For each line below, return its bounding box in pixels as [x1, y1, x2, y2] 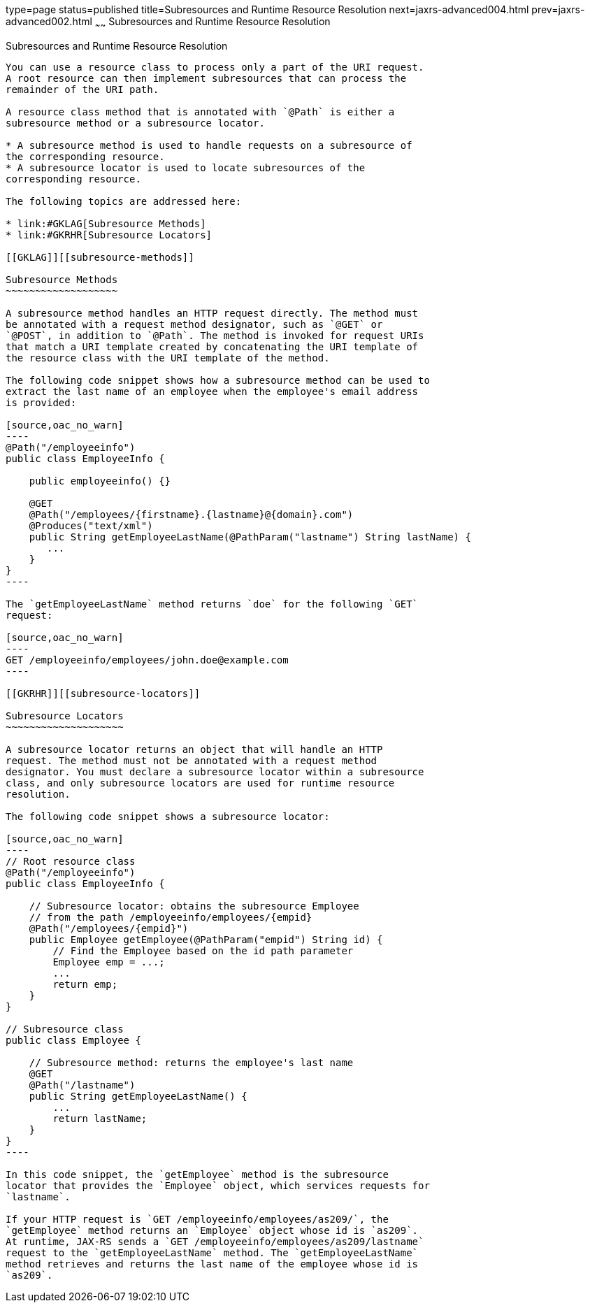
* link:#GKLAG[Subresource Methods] [6, 217, 206, 229]
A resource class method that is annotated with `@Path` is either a [6, 106, 395, 117]
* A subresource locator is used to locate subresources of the [6, 161, 366, 173]
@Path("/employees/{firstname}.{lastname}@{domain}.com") [29, 508, 354, 520]
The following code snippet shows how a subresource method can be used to [6, 374, 430, 386]
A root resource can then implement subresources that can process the [6, 72, 407, 84]
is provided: [6, 396, 77, 408]
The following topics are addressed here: [6, 195, 242, 207]
